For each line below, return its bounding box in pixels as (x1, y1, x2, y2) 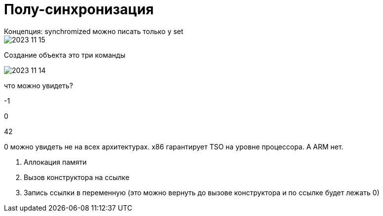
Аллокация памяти (24, 157, 87, 166)
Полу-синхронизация (4, 1, 154, 18)
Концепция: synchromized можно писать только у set (4, 27, 184, 36)
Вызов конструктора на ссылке (24, 173, 130, 181)
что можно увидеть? (4, 81, 73, 90)
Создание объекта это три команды (4, 50, 125, 59)
